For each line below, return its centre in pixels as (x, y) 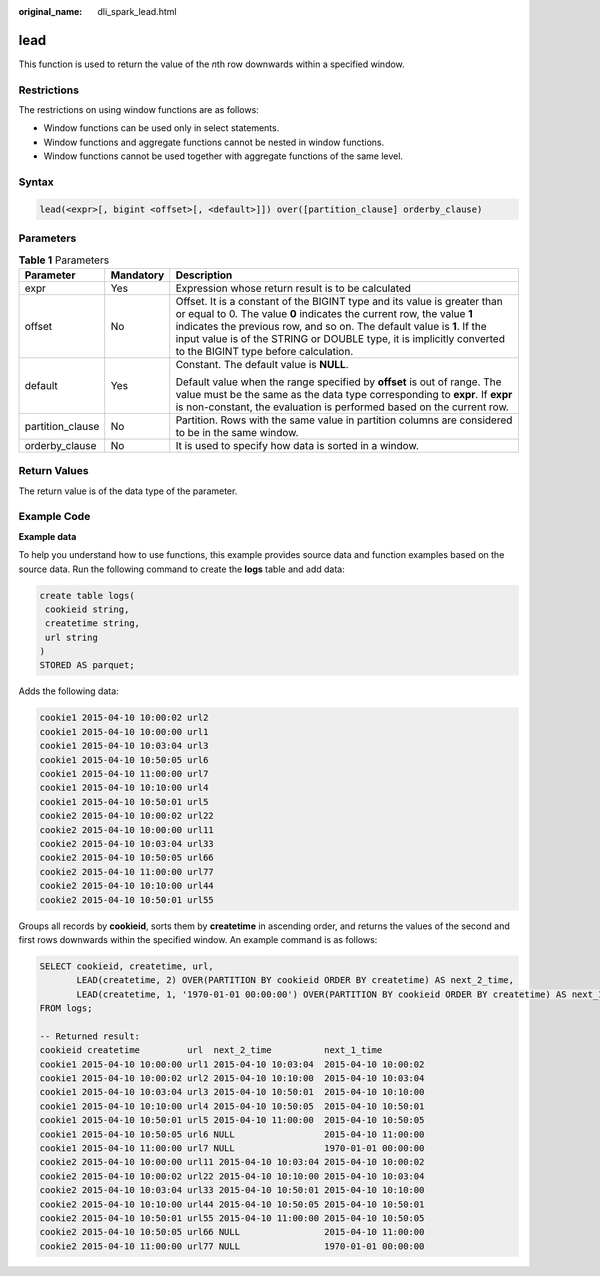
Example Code (54, 517)
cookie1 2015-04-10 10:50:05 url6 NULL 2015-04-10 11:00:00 (232, 1134)
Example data (47, 536)
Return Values (53, 471)
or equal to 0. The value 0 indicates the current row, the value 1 (324, 313)
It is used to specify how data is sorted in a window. (297, 445)
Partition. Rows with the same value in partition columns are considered (344, 420)
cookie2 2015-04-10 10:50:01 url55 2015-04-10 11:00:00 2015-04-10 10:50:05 (232, 1218)
